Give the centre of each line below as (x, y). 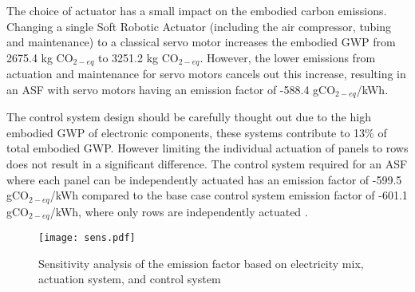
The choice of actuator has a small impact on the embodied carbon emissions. (197, 10)
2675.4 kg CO (40, 57)
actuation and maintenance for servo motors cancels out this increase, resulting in (206, 74)
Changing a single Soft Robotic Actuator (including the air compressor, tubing (199, 26)
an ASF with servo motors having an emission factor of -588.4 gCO (171, 89)
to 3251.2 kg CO (138, 57)
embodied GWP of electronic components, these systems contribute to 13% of (197, 132)
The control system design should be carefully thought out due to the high (189, 117)
